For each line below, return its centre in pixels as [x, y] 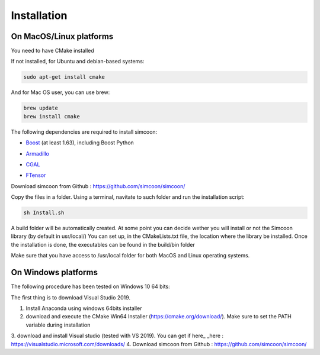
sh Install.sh [44, 213]
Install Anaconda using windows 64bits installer [84, 308]
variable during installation [58, 325]
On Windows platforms [54, 272]
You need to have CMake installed [52, 51]
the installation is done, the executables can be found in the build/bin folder [103, 244]
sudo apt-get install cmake [64, 77]
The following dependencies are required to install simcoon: [84, 132]
